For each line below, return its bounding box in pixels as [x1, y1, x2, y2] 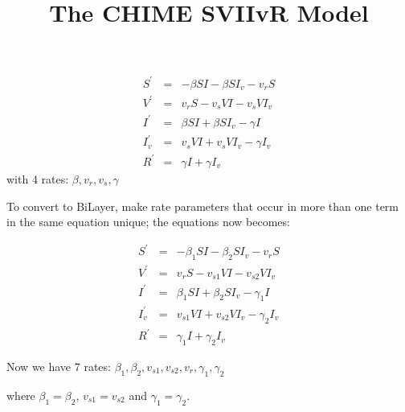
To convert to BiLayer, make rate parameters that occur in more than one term [6, 197, 399, 214]
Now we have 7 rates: [6, 358, 111, 375]
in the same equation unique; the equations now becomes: [6, 213, 290, 230]
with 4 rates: [6, 170, 69, 187]
